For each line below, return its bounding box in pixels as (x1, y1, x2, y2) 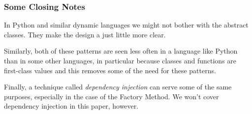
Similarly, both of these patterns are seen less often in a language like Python (4, 46, 238, 56)
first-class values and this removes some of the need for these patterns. (4, 65, 216, 75)
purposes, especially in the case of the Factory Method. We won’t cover (4, 91, 219, 101)
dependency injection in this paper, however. (4, 101, 139, 111)
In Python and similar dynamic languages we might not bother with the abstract (4, 20, 249, 30)
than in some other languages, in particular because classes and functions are (4, 56, 237, 65)
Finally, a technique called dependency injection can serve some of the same (4, 82, 232, 92)
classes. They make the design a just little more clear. (4, 29, 166, 39)
